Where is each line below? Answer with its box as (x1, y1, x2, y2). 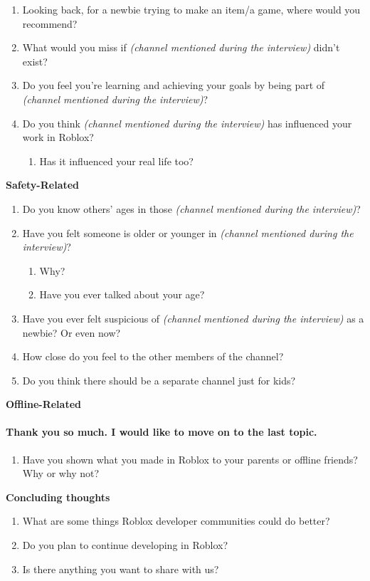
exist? (22, 53, 48, 68)
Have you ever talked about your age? (39, 287, 205, 302)
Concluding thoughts (6, 489, 110, 504)
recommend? (22, 16, 78, 31)
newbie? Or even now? (22, 325, 121, 340)
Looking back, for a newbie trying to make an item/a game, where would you (22, 2, 361, 16)
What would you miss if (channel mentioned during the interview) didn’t (22, 40, 340, 55)
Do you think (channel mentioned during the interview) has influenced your (22, 115, 352, 130)
